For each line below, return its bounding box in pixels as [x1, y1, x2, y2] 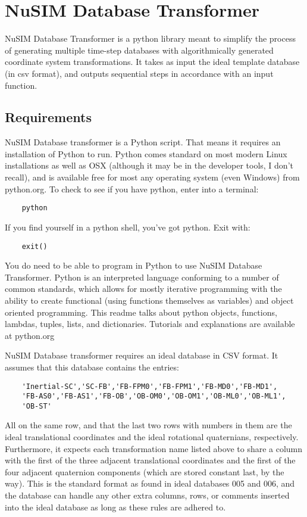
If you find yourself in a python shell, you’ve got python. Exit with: [5, 220, 250, 233]
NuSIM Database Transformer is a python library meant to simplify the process [5, 32, 296, 45]
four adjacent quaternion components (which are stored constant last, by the [5, 465, 284, 478]
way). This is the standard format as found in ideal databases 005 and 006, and [5, 477, 295, 490]
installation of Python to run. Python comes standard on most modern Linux [5, 147, 287, 160]
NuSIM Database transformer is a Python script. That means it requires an [5, 136, 281, 148]
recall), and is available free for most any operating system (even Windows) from [5, 171, 300, 183]
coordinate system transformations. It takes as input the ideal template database [5, 55, 300, 68]
